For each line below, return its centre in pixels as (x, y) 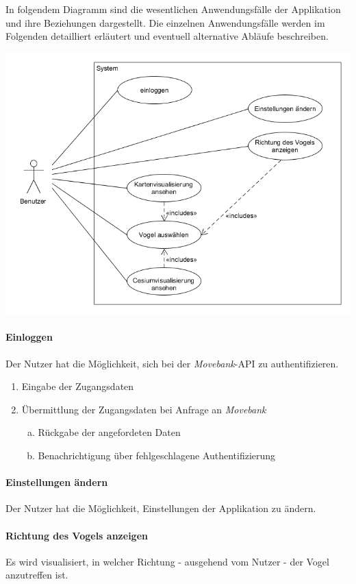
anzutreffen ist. (37, 575)
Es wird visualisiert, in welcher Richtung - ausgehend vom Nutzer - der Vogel (167, 561)
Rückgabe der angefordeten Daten (109, 432)
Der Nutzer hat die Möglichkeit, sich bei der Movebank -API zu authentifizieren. (172, 363)
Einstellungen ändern (57, 482)
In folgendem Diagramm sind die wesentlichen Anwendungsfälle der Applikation (173, 9)
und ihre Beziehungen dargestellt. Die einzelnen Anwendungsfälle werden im (165, 22)
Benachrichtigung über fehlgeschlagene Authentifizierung (157, 455)
